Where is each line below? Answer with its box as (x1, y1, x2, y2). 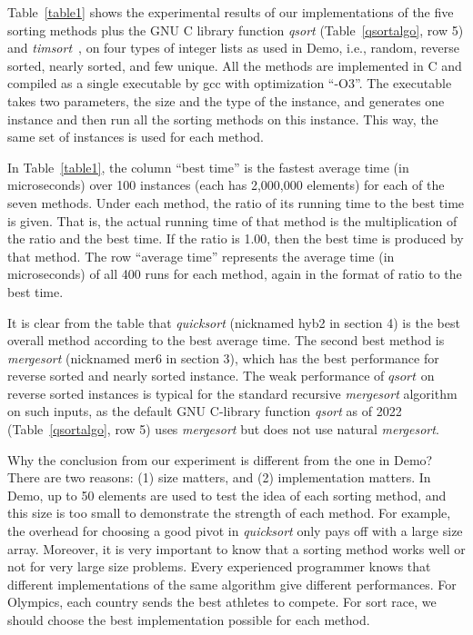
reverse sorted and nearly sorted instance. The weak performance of (7, 366, 385, 385)
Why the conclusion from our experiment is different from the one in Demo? (7, 450, 433, 469)
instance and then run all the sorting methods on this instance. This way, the (7, 109, 438, 128)
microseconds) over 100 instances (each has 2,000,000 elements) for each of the (7, 175, 445, 194)
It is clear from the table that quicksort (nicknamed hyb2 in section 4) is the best (7, 313, 460, 332)
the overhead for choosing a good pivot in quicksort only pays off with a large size (7, 521, 463, 541)
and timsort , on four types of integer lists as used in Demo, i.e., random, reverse (7, 38, 459, 57)
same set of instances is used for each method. (7, 127, 265, 146)
